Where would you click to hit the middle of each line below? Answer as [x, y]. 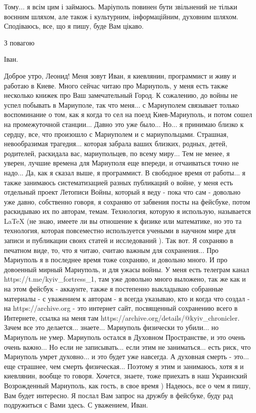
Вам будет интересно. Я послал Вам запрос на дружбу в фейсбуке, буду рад [119, 395]
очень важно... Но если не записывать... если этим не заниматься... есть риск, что [128, 347]
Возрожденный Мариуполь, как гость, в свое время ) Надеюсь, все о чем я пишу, [127, 385]
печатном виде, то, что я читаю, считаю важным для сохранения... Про [111, 250]
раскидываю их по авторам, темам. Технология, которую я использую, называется [128, 211]
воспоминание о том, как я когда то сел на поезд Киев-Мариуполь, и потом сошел [128, 114]
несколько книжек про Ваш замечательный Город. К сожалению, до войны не [121, 95]
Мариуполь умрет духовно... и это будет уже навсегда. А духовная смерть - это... [127, 356]
